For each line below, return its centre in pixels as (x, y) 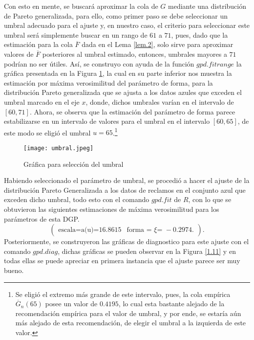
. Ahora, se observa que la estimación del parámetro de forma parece (132, 111)
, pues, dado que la (200, 34)
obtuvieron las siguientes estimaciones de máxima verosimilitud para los (112, 209)
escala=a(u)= (79, 230)
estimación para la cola (38, 44)
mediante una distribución (207, 6)
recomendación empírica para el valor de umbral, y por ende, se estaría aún (128, 313)
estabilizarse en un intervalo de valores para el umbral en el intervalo (107, 121)
